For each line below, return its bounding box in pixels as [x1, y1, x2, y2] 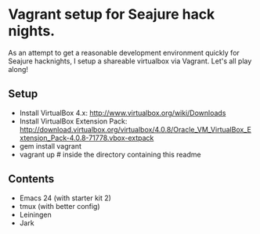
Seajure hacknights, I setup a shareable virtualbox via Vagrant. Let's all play [8, 56, 252, 66]
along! [8, 64, 29, 74]
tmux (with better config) [19, 201, 100, 211]
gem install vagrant [19, 141, 82, 150]
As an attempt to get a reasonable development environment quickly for [8, 48, 240, 57]
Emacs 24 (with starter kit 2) [19, 193, 112, 203]
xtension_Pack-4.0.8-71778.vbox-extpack [19, 133, 154, 142]
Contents [8, 172, 55, 185]
